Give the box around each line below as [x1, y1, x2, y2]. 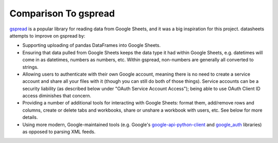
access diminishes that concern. [22, 93, 92, 99]
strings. [22, 64, 39, 70]
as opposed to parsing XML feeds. [22, 129, 96, 135]
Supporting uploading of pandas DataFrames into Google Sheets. [22, 42, 161, 48]
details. [22, 114, 38, 120]
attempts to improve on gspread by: [9, 32, 85, 39]
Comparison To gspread [9, 8, 115, 19]
